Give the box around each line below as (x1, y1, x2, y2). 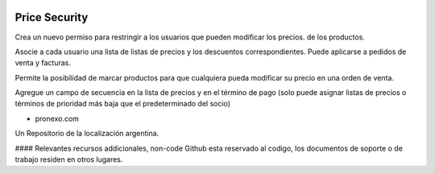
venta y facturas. (14, 58, 72, 68)
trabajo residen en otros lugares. (14, 155, 123, 164)
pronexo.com (35, 114, 80, 123)
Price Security (14, 10, 89, 24)
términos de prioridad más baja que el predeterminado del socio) (14, 99, 231, 109)
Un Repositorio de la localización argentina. (14, 129, 159, 139)
